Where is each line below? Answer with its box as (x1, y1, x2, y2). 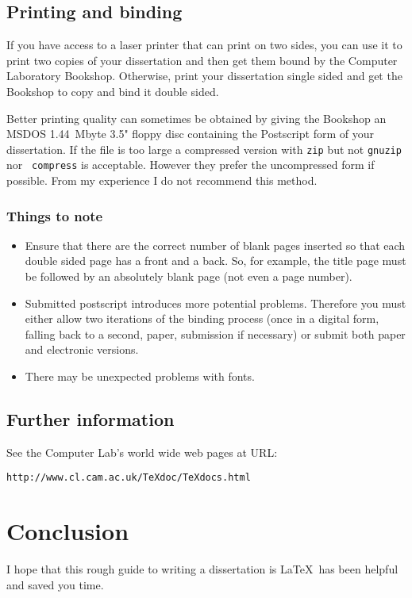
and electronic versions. (25, 341, 139, 358)
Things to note (6, 205, 103, 225)
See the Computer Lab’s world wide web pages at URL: (6, 443, 278, 460)
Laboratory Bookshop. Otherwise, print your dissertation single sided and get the (6, 67, 402, 84)
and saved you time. (6, 576, 104, 592)
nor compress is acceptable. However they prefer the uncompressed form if (6, 156, 375, 173)
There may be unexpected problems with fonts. (25, 368, 255, 385)
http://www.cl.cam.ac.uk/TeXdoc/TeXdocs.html (6, 472, 251, 484)
